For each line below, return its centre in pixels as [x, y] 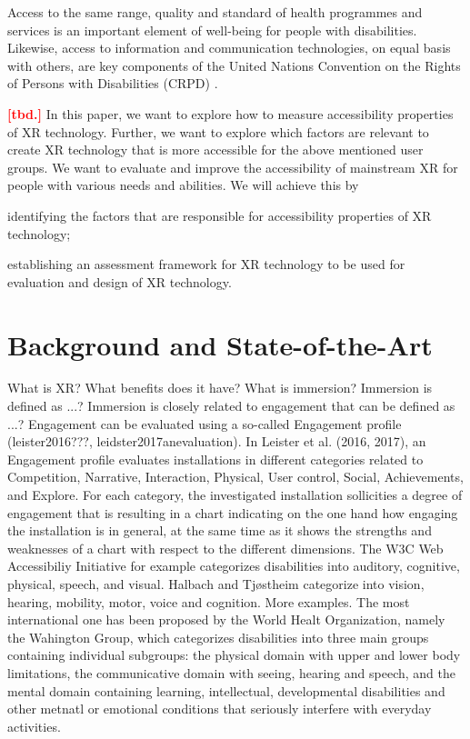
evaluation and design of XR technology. [120, 281]
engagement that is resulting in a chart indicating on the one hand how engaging [233, 512]
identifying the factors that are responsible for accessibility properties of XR [220, 215]
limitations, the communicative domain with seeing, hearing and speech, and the [231, 672]
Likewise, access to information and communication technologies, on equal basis [229, 48]
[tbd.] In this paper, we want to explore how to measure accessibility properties [230, 113]
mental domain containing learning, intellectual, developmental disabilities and [226, 690]
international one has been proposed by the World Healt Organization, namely [226, 619]
